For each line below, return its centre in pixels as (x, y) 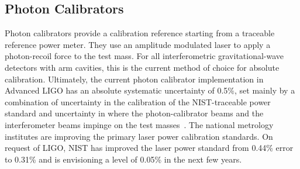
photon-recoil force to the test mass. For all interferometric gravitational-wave (144, 56)
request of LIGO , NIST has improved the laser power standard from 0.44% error (149, 148)
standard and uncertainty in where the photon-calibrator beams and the (134, 113)
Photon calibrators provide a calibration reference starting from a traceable (140, 33)
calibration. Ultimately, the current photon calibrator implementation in (134, 79)
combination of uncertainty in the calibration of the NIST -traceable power (138, 101)
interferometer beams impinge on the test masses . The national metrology (139, 124)
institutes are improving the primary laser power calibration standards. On (139, 136)
